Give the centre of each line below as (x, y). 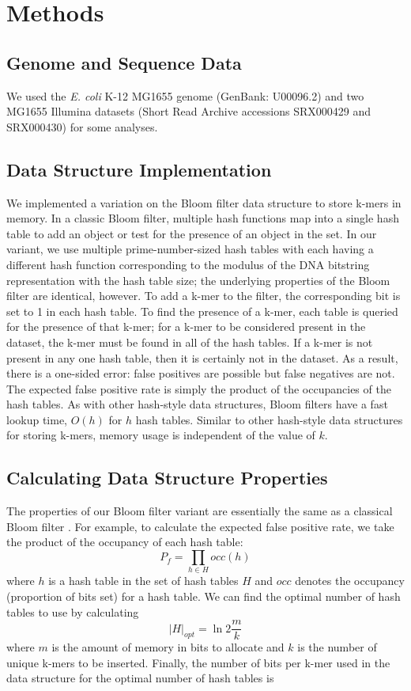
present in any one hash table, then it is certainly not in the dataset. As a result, (202, 357)
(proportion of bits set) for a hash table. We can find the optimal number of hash (204, 596)
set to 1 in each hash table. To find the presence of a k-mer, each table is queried (202, 311)
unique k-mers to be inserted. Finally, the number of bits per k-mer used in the (198, 662)
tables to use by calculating (73, 611)
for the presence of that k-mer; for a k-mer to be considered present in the (186, 327)
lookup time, (37, 419)
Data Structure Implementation (139, 169)
